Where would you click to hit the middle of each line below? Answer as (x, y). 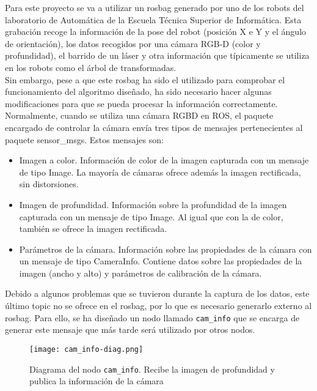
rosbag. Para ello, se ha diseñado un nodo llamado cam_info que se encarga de (152, 317)
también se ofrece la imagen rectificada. (93, 229)
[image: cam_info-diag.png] (86, 349)
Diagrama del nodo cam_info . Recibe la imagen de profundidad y (152, 369)
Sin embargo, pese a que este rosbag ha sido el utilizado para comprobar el (145, 79)
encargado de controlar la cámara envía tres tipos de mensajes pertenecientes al (154, 127)
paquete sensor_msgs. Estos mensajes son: (84, 139)
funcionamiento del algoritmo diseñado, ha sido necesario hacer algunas (138, 91)
